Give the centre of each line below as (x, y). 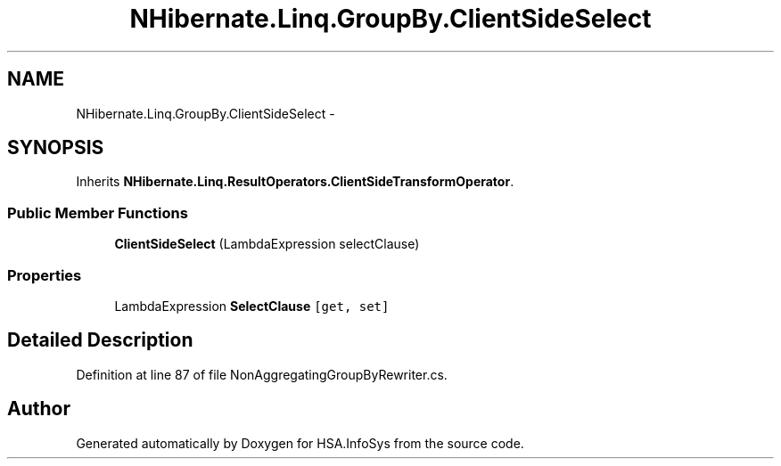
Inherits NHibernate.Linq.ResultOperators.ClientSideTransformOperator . (295, 182)
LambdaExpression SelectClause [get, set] (252, 306)
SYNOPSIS (56, 148)
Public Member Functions (98, 213)
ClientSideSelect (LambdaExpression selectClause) (267, 244)
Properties (45, 275)
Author (39, 409)
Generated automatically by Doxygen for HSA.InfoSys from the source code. (300, 443)
